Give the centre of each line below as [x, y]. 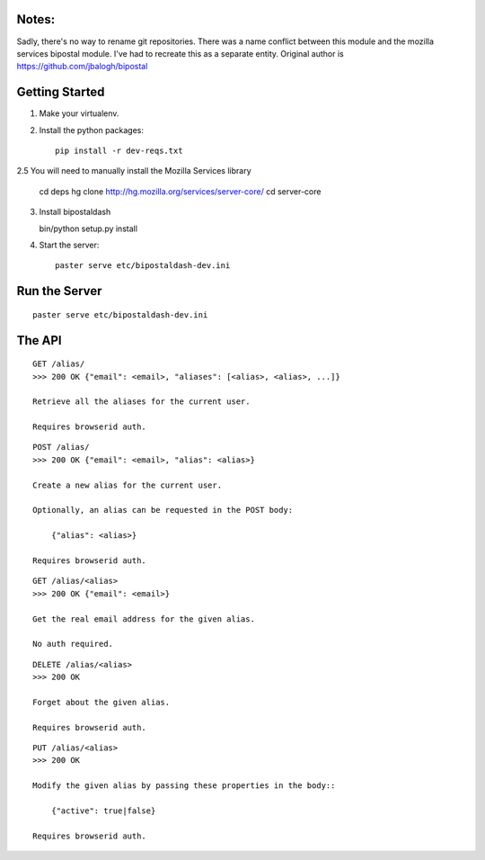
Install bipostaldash [75, 212]
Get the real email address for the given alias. [144, 619]
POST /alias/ [61, 447]
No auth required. [73, 644]
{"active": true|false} [103, 811]
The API [39, 340]
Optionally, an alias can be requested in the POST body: [163, 510]
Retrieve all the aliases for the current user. [141, 402]
